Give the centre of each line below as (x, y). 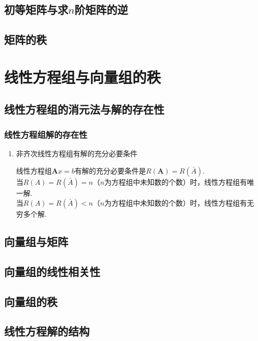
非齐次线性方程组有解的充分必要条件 (77, 153)
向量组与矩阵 (36, 241)
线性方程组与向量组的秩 (83, 77)
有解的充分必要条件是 (110, 170)
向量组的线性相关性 (52, 271)
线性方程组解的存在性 (46, 134)
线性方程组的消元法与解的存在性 (84, 109)
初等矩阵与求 (36, 9)
